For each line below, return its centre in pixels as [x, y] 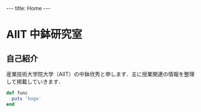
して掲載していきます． [35, 82]
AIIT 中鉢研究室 [44, 35]
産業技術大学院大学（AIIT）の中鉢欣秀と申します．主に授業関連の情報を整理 [100, 74]
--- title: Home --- [28, 8]
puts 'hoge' [27, 98]
